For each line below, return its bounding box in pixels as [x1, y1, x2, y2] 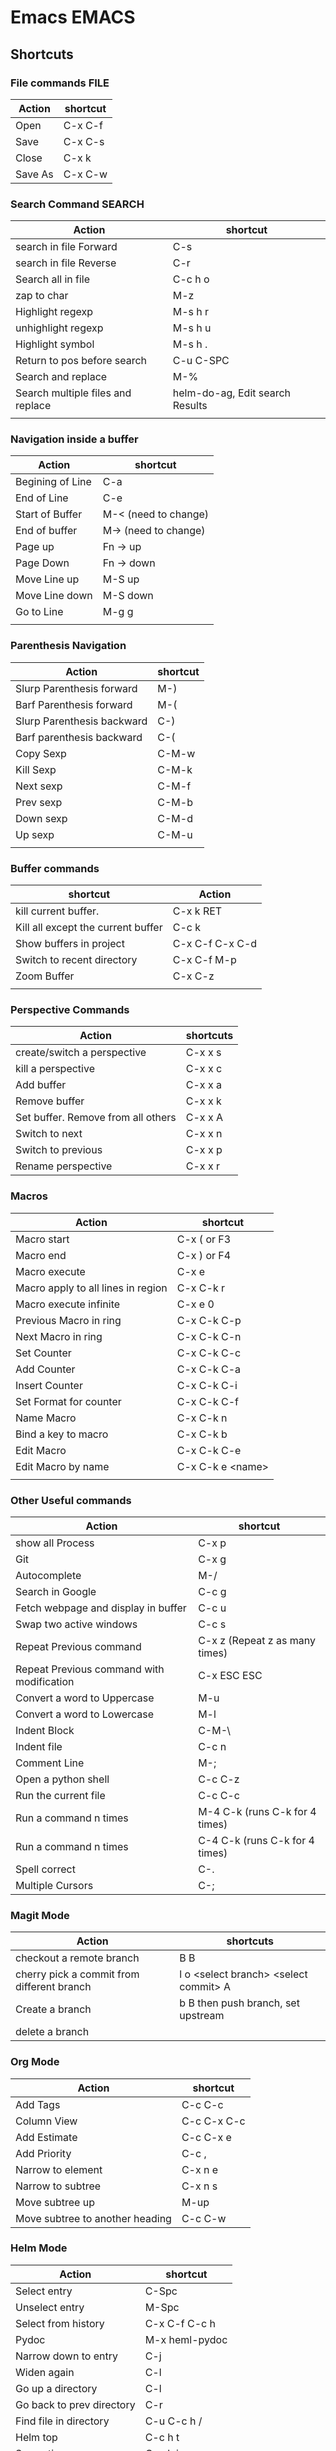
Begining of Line [15, 475, 92, 489]
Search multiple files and [15, 386, 132, 400]
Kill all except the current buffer [15, 921, 163, 935]
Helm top [15, 2430, 58, 2444]
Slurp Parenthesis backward [15, 714, 148, 728]
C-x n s [181, 2179, 218, 2193]
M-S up [102, 572, 140, 586]
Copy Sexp [15, 746, 67, 760]
